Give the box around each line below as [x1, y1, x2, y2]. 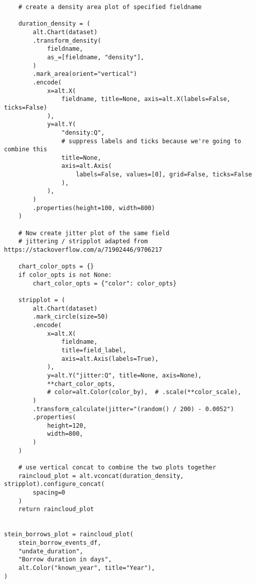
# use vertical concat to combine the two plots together [18, 464, 216, 471]
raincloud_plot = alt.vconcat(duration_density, [18, 472, 184, 479]
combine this [4, 146, 47, 153]
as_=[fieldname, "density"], [47, 53, 145, 61]
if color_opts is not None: [18, 271, 112, 278]
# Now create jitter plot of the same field [18, 229, 170, 237]
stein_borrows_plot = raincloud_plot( [4, 531, 134, 538]
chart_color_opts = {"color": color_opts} [33, 279, 177, 287]
